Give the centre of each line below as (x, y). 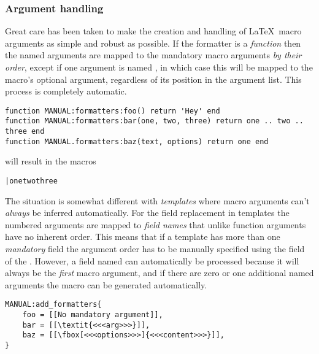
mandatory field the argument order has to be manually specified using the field (155, 249)
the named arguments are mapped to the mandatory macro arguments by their (153, 55)
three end (25, 132)
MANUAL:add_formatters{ (53, 305)
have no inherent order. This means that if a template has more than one (143, 237)
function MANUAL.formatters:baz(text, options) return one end (137, 141)
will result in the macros (51, 161)
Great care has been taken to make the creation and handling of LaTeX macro (153, 31)
